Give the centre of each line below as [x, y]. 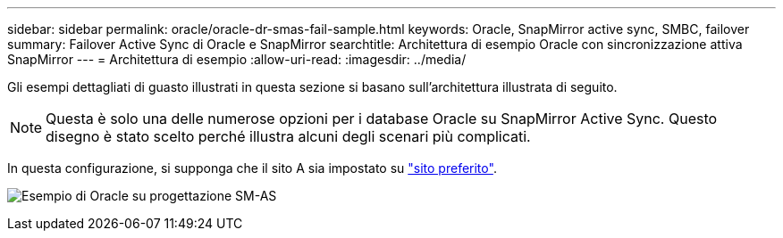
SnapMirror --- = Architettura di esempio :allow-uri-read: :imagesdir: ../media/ [237, 59]
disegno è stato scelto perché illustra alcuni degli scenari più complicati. [288, 136]
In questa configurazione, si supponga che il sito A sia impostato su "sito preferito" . [252, 168]
